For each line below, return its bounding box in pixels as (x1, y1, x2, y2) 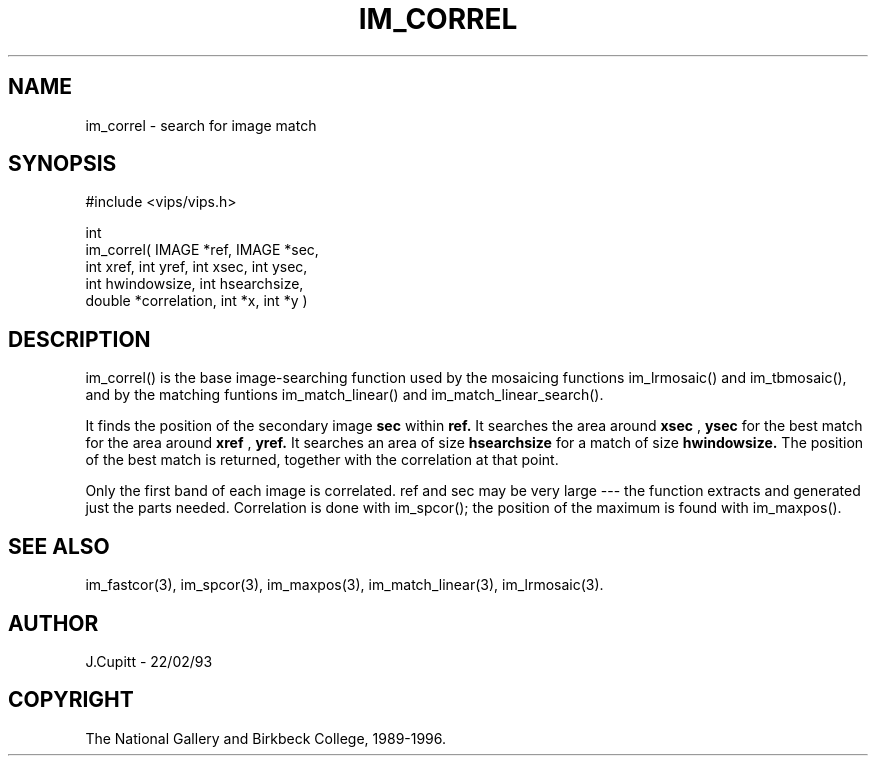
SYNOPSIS (8, 151, 117, 177)
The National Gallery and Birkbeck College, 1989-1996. (85, 729, 447, 747)
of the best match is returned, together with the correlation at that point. (85, 451, 559, 469)
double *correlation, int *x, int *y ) (85, 292, 308, 310)
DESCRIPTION (8, 326, 151, 352)
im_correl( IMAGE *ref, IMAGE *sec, (85, 241, 319, 259)
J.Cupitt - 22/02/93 (85, 652, 213, 670)
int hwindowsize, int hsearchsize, (85, 275, 304, 293)
